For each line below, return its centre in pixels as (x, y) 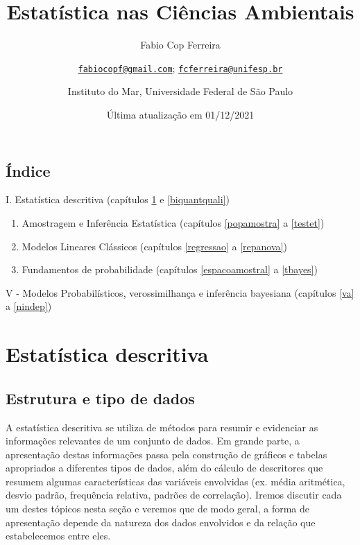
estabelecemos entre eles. (58, 536)
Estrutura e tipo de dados (100, 398)
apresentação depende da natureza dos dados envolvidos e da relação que (161, 522)
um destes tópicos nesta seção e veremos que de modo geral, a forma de (157, 509)
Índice (28, 170)
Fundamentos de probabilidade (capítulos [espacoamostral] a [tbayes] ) (170, 269)
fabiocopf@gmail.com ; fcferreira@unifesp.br (180, 68)
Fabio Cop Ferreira (180, 45)
